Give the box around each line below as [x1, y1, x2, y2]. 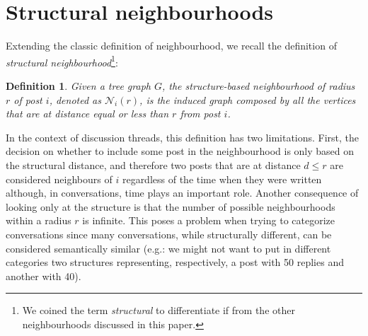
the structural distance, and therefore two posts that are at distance [6, 157, 301, 172]
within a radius [6, 213, 71, 228]
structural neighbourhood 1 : [6, 52, 118, 69]
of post [13, 92, 42, 107]
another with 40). [6, 268, 81, 283]
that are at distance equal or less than [6, 106, 169, 121]
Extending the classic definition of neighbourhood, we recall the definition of [6, 38, 337, 53]
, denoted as [49, 92, 101, 107]
